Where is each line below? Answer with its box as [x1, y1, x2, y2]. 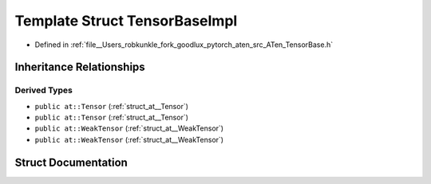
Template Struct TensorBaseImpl [14, 12, 238, 29]
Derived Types [14, 84, 73, 96]
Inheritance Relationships [14, 61, 145, 74]
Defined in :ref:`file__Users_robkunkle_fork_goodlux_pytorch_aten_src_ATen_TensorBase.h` [34, 40, 334, 49]
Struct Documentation [14, 155, 128, 169]
